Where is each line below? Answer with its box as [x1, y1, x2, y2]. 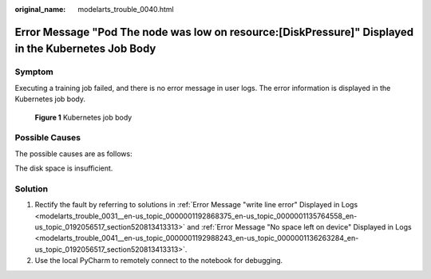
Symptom [14, 66, 53, 77]
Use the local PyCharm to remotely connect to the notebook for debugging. [34, 256, 283, 265]
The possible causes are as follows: [14, 148, 132, 159]
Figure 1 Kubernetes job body [34, 112, 132, 122]
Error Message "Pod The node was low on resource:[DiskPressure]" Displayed [14, 25, 414, 39]
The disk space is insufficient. [14, 163, 113, 173]
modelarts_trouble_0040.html [77, 5, 175, 14]
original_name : [14, 5, 66, 14]
